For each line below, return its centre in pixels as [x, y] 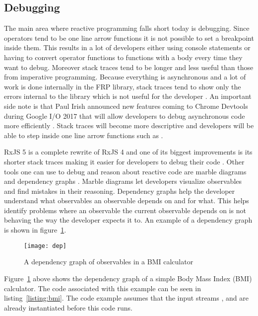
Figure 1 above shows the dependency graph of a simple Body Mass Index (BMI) [128, 278]
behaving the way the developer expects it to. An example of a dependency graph [128, 220]
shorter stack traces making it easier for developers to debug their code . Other [124, 161]
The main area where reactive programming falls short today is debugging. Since [127, 28]
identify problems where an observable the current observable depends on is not [125, 210]
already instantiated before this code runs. [68, 307]
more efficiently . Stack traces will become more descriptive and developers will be [129, 125]
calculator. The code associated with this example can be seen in [102, 288]
